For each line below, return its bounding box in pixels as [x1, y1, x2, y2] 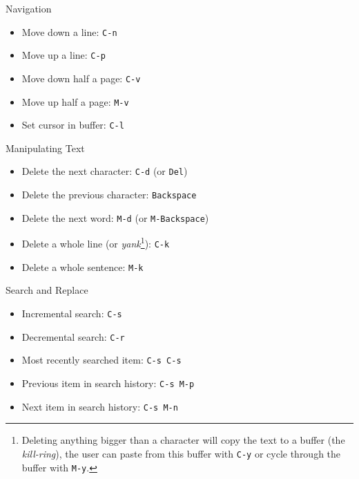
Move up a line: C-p [21, 48, 106, 62]
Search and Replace [6, 283, 88, 297]
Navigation [6, 1, 52, 15]
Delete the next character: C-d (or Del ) [21, 164, 188, 178]
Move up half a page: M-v [21, 94, 129, 109]
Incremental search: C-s [21, 306, 122, 320]
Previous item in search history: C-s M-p [21, 375, 195, 390]
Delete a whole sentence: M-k [21, 259, 144, 274]
